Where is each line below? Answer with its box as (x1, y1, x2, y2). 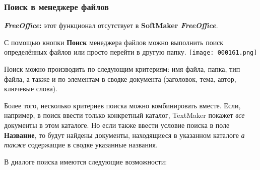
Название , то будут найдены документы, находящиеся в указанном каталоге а (4, 129, 245, 140)
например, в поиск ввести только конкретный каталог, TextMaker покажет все (4, 110, 245, 120)
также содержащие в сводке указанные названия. (4, 139, 158, 150)
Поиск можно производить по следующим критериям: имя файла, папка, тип (4, 64, 240, 74)
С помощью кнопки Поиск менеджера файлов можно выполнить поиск (4, 37, 224, 47)
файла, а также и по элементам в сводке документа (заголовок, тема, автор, (4, 73, 236, 84)
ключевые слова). (4, 83, 58, 94)
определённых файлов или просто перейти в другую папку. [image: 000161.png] (4, 47, 257, 57)
